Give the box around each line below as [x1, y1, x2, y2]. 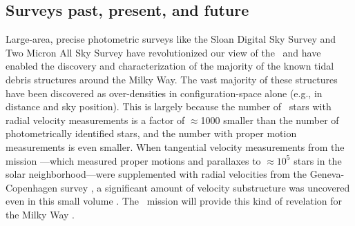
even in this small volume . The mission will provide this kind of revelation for [6, 194, 343, 208]
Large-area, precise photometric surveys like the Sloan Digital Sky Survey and [6, 32, 336, 46]
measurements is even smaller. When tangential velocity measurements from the [6, 139, 345, 154]
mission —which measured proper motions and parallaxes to [6, 153, 261, 167]
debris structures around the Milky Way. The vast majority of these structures [6, 72, 338, 86]
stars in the [294, 153, 342, 167]
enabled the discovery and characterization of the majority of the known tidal [6, 59, 334, 73]
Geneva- [309, 167, 345, 181]
